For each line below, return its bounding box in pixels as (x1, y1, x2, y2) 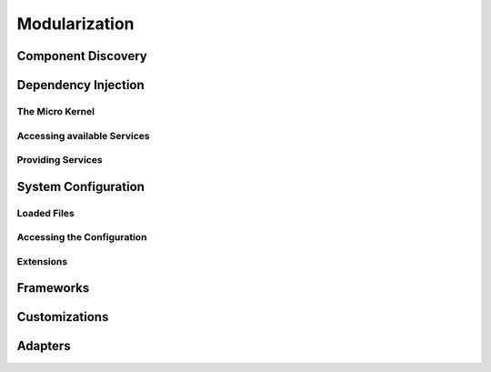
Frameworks (16, 280, 90, 296)
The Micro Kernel (16, 105, 95, 117)
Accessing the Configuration (16, 231, 147, 244)
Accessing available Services (16, 129, 150, 142)
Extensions (16, 255, 68, 267)
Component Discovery (16, 48, 147, 64)
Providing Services (16, 154, 104, 166)
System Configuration (16, 178, 145, 195)
